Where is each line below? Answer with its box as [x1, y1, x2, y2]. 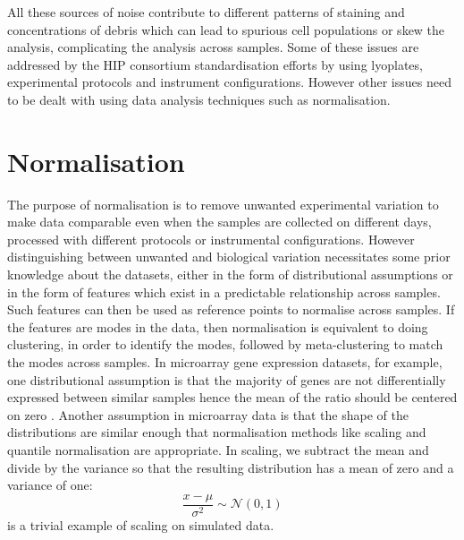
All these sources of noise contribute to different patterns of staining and [7, 3, 405, 21]
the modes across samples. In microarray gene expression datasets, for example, [7, 353, 443, 372]
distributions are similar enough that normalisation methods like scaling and [7, 423, 426, 441]
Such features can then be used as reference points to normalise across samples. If [7, 300, 455, 319]
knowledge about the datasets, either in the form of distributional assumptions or [7, 265, 453, 284]
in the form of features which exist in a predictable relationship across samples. [7, 282, 441, 301]
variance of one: [7, 476, 93, 494]
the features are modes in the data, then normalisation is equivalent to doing [7, 317, 428, 336]
